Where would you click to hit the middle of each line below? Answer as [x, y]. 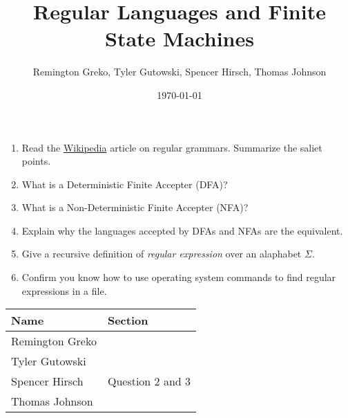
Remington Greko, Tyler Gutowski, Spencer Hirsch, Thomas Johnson [180, 72]
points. [36, 161]
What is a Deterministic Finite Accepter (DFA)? [125, 184]
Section [128, 320]
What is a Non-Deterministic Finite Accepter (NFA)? [135, 207]
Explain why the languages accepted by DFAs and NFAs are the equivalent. [182, 230]
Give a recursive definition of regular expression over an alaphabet [162, 254]
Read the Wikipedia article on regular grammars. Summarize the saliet [172, 147]
